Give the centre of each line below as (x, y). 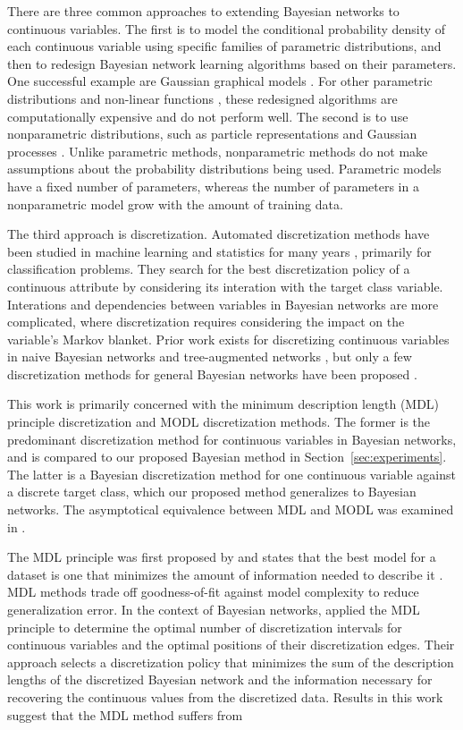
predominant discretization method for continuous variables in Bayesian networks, (232, 439)
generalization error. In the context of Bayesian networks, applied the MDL (214, 609)
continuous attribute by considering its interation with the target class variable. (225, 286)
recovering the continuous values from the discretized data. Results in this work (225, 696)
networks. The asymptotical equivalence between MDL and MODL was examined (231, 509)
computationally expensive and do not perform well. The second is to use (208, 116)
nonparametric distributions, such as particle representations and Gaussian (212, 134)
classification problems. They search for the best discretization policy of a (209, 269)
